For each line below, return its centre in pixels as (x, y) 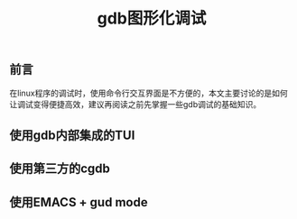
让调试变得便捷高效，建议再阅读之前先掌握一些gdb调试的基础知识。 (135, 104)
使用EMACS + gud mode (79, 202)
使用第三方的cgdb (60, 169)
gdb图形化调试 (152, 18)
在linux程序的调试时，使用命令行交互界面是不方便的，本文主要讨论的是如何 (148, 93)
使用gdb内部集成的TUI (72, 135)
